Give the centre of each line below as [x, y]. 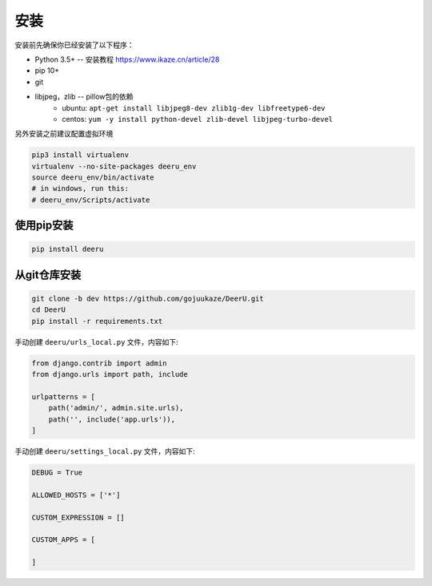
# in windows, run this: [80, 189]
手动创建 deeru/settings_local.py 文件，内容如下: [105, 451]
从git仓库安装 [48, 275]
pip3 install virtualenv [80, 155]
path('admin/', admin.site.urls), [116, 408]
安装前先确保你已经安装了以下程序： [74, 45]
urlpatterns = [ [64, 396]
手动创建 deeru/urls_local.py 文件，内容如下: [97, 341]
